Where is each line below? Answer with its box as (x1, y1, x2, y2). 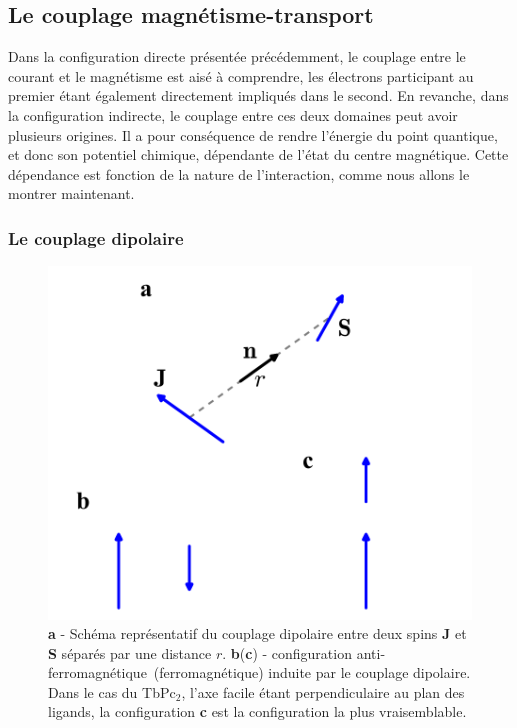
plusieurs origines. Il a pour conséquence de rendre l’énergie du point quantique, (8, 124, 498, 145)
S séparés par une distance (48, 642, 212, 663)
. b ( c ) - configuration (222, 642, 352, 663)
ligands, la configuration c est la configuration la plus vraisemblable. (48, 701, 467, 722)
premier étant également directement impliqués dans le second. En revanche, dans (8, 85, 509, 106)
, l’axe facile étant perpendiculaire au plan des (181, 681, 465, 702)
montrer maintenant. (8, 183, 135, 204)
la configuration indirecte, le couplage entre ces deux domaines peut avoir (8, 104, 458, 125)
